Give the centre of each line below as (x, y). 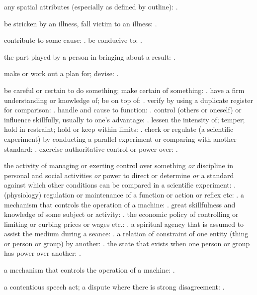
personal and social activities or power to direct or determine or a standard (119, 175)
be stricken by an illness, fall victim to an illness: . (81, 23)
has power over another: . (43, 253)
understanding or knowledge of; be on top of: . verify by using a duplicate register (128, 100)
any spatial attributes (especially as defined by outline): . (91, 6)
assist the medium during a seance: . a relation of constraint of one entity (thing (126, 234)
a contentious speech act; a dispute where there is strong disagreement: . (114, 286)
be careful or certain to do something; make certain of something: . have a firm (124, 90)
